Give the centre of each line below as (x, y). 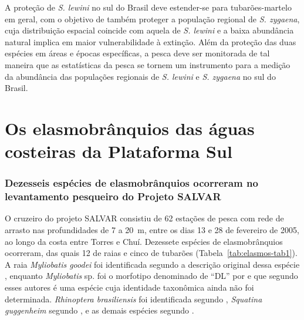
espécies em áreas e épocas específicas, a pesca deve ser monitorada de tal (137, 53)
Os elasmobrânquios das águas (130, 128)
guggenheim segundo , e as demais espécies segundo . (99, 310)
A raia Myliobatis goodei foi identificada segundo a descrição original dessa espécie (152, 264)
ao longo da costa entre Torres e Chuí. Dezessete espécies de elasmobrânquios (144, 241)
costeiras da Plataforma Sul (119, 151)
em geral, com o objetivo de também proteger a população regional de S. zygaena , (152, 18)
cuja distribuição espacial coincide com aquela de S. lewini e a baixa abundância (149, 30)
